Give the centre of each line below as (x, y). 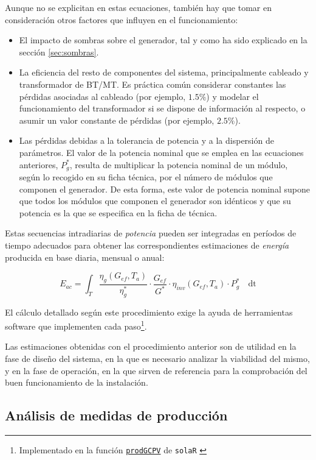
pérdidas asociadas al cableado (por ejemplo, (102, 96)
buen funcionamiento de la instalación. (77, 382)
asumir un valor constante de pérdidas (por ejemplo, (117, 120)
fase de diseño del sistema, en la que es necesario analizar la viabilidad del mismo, (157, 359)
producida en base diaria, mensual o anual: (85, 257)
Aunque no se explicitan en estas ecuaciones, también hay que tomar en (138, 7)
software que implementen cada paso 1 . (76, 325)
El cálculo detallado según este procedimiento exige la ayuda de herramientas (149, 312)
